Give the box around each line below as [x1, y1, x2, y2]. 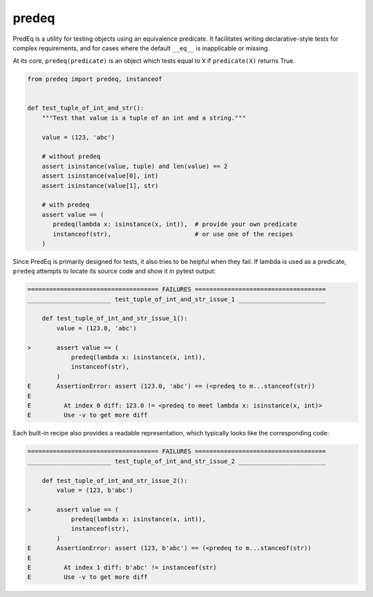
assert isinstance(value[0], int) [41, 172, 159, 180]
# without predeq [41, 153, 101, 160]
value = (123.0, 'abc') [56, 324, 137, 332]
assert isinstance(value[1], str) [41, 182, 159, 189]
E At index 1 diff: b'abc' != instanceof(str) [27, 564, 217, 571]
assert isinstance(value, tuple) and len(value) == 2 [41, 162, 228, 170]
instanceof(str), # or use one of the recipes [52, 230, 294, 238]
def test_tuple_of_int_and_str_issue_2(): [41, 477, 188, 484]
